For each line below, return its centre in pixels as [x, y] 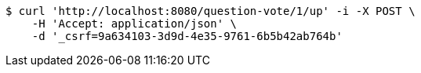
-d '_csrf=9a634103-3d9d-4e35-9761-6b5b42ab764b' [187, 36]
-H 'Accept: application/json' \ [134, 24]
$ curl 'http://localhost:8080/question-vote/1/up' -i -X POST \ [210, 11]
